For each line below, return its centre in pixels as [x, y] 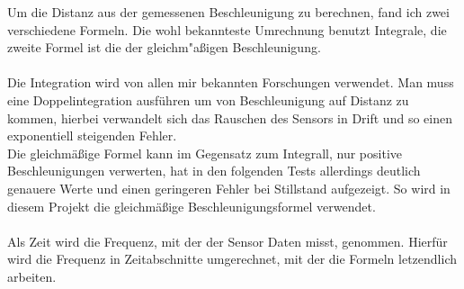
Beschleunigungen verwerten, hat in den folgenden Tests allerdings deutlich [214, 171]
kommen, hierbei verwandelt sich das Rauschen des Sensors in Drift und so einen [230, 117]
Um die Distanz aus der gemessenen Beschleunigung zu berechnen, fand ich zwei [228, 12]
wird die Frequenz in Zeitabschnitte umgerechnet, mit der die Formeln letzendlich [232, 259]
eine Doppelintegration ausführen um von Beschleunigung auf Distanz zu [208, 99]
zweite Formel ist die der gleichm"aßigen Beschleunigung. [164, 47]
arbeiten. [32, 276]
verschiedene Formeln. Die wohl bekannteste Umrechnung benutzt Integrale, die [227, 29]
